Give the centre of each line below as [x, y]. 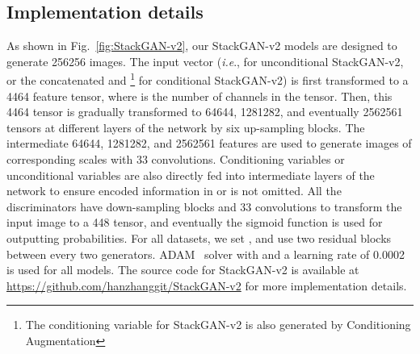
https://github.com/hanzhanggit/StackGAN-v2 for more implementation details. [207, 285]
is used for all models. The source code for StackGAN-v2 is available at [183, 270]
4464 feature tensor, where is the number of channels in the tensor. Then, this [199, 96]
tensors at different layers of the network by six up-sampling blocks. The [186, 127]
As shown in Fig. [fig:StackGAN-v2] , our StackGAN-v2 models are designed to [202, 46]
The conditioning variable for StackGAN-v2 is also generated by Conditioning [218, 325]
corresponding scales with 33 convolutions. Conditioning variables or [176, 159]
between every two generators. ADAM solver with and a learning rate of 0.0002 [206, 254]
